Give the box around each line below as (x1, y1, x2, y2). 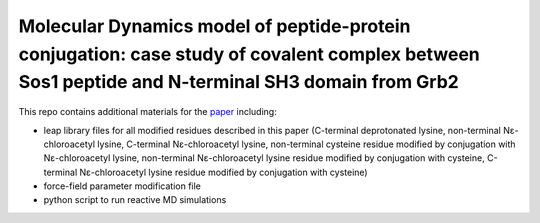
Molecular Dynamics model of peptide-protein (18, 15, 411, 37)
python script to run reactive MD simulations (43, 194, 227, 206)
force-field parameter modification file (43, 180, 202, 192)
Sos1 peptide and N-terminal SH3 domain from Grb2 (18, 71, 459, 94)
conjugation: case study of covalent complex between (18, 43, 480, 65)
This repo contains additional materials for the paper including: (18, 106, 277, 118)
